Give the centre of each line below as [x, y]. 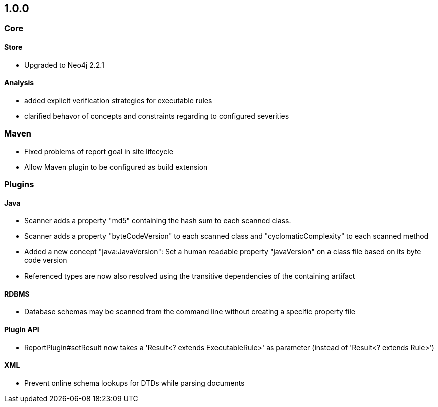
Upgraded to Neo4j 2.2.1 [64, 65]
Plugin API [22, 330]
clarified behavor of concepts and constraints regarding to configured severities [157, 116]
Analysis [19, 83]
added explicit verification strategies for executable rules [118, 100]
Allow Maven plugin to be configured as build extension [116, 167]
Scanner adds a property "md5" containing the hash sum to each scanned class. [158, 221]
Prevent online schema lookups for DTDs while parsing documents [134, 383]
